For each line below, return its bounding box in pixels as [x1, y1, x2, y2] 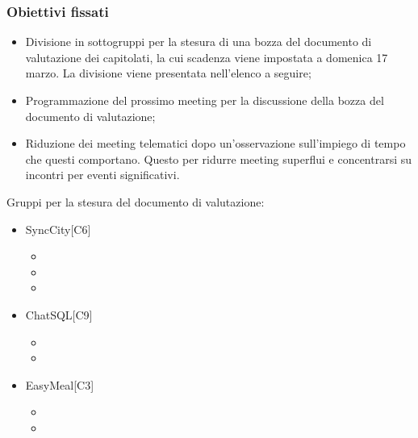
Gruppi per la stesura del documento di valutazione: [6, 193, 265, 210]
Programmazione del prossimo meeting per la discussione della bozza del [25, 92, 384, 108]
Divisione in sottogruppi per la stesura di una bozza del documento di [25, 33, 372, 50]
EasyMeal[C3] [25, 376, 94, 393]
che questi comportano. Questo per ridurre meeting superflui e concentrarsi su [25, 150, 412, 167]
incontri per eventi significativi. [25, 166, 180, 183]
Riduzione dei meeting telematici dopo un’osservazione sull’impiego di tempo [25, 135, 406, 152]
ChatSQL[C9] [25, 306, 93, 323]
